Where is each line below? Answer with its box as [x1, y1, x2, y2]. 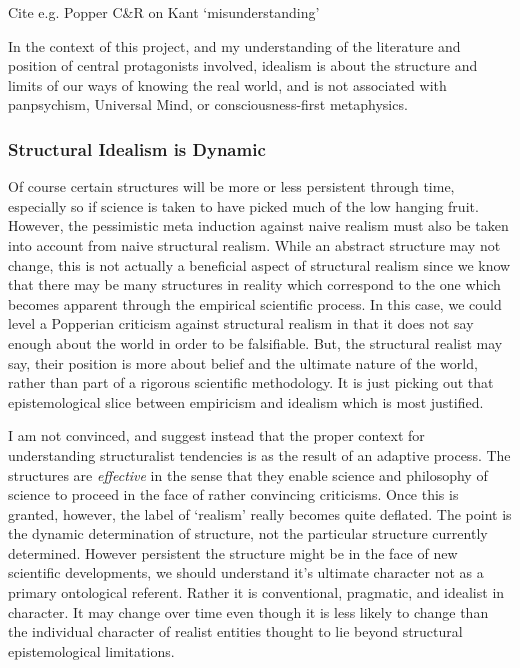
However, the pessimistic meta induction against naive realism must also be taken [8, 215, 509, 236]
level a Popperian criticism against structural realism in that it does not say [8, 313, 474, 334]
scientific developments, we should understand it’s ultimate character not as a [8, 562, 484, 583]
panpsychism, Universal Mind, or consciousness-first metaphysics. [8, 94, 408, 115]
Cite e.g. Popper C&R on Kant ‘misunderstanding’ [8, 2, 320, 22]
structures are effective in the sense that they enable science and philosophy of [8, 464, 488, 485]
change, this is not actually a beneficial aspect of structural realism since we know [8, 254, 511, 275]
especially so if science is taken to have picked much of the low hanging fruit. [8, 195, 479, 216]
